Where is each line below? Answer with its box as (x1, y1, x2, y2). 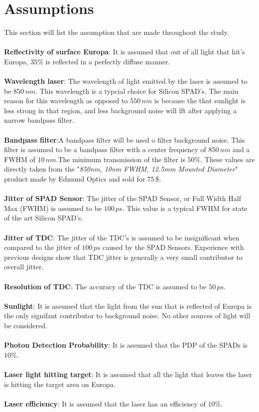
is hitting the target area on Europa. (4, 379, 116, 389)
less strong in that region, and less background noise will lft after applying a (4, 105, 237, 115)
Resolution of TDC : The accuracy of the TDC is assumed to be (4, 281, 207, 291)
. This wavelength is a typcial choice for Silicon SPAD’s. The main (35, 85, 239, 96)
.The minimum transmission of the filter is (56, 154, 185, 164)
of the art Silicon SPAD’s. (4, 212, 83, 223)
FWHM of (4, 154, 35, 164)
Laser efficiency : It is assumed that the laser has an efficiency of (4, 398, 206, 409)
